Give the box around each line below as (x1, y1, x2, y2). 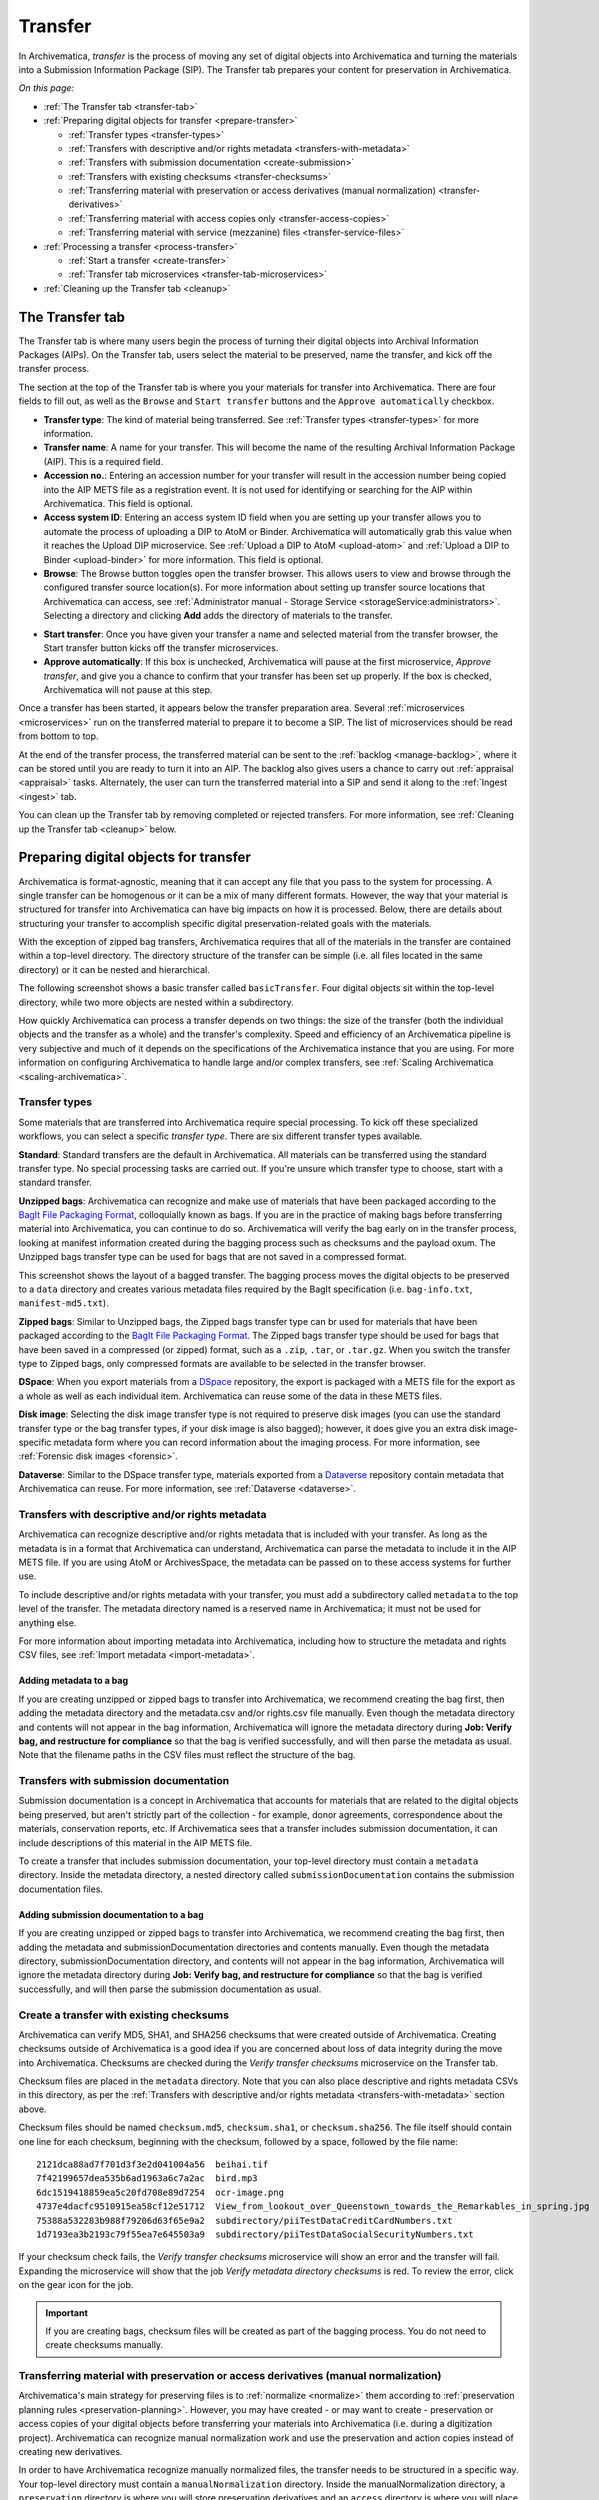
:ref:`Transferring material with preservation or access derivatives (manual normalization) (68, 185, 437, 197)
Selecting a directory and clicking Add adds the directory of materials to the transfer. (43, 610, 394, 622)
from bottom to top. (18, 730, 99, 742)
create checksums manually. (45, 2339, 164, 2351)
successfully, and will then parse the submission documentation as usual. (18, 1983, 322, 1995)
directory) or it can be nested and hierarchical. (18, 963, 210, 975)
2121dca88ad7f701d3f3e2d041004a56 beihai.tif (36, 2159, 269, 2170)
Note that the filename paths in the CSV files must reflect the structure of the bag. (18, 1749, 356, 1761)
